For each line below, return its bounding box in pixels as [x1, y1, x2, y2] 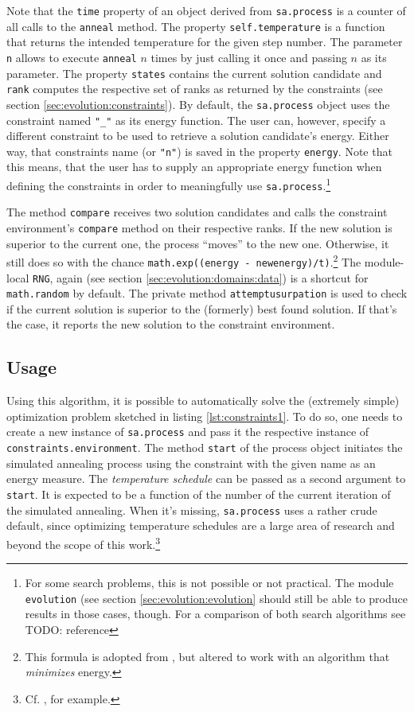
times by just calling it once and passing [150, 49, 347, 65]
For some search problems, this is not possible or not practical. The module [25, 574, 394, 591]
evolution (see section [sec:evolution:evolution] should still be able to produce [25, 589, 408, 606]
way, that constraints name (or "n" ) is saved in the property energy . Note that [6, 142, 393, 159]
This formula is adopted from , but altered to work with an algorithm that [25, 648, 390, 664]
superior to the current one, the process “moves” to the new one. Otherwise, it [6, 235, 389, 251]
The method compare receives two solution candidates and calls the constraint [6, 204, 388, 220]
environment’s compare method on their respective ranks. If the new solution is [6, 220, 393, 235]
